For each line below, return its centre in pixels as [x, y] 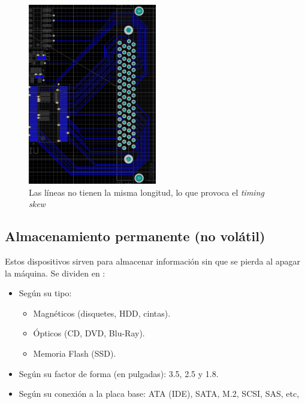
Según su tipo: [45, 293]
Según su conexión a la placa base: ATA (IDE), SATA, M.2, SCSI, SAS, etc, [159, 394]
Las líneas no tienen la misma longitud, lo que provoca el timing [147, 192]
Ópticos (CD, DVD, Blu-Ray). [89, 333]
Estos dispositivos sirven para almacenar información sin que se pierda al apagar [152, 261]
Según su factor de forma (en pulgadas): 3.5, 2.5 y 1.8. [119, 373]
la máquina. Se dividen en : [55, 273]
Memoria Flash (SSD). [75, 353]
